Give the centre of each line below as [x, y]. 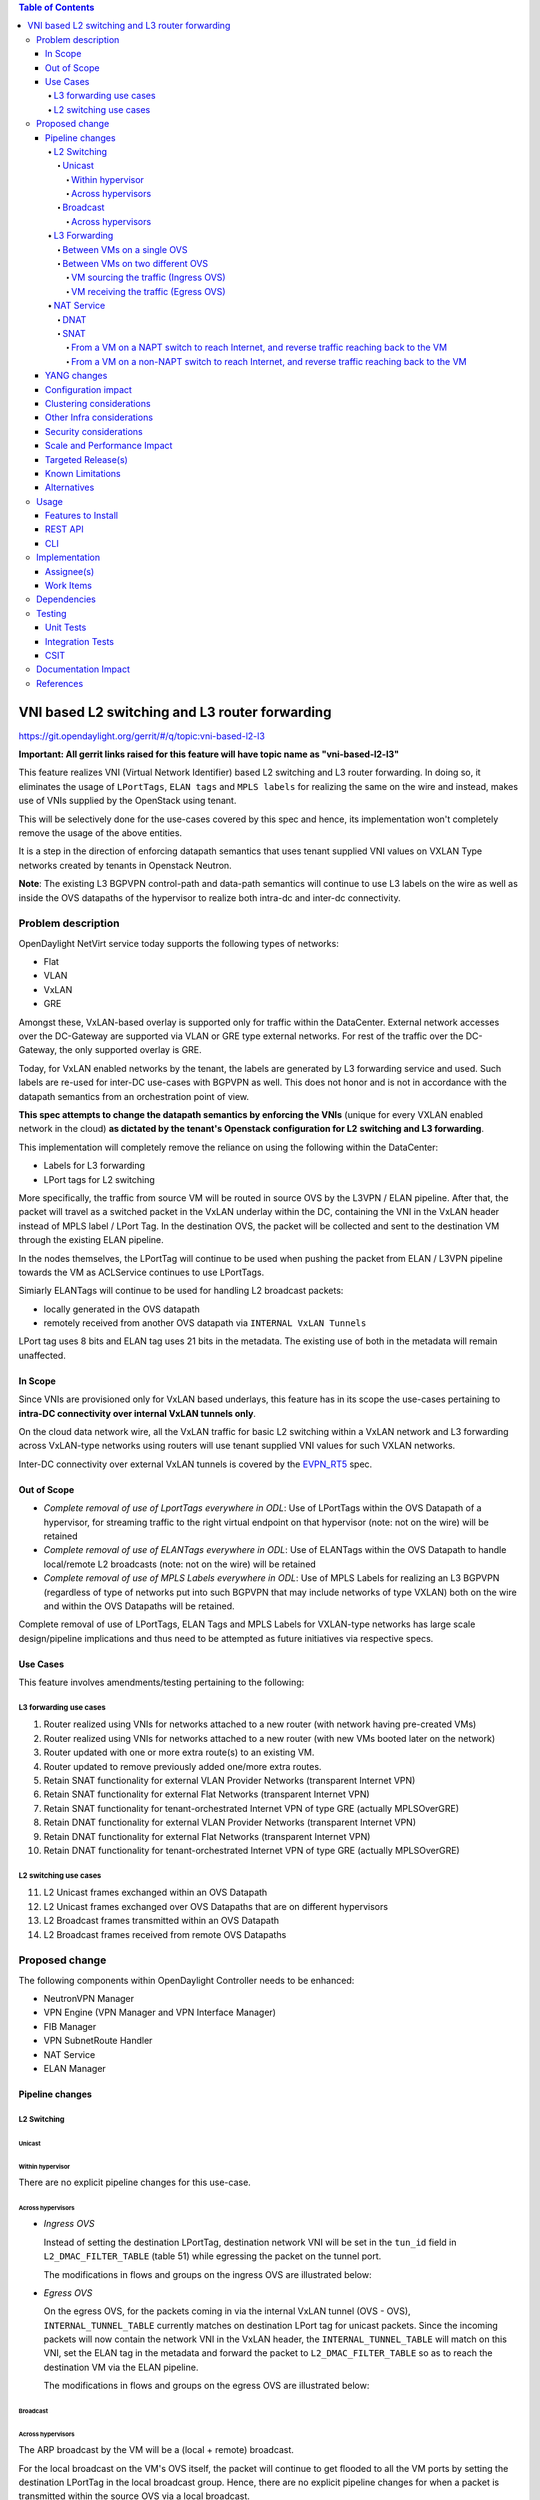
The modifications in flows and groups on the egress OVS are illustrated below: [206, 2386]
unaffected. [42, 1355]
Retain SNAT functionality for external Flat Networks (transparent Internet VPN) [206, 1794]
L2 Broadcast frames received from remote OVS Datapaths [165, 1934]
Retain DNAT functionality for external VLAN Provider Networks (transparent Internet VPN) [230, 1822]
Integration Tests [80, 641]
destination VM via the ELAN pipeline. [121, 2367]
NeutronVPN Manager [89, 1999]
